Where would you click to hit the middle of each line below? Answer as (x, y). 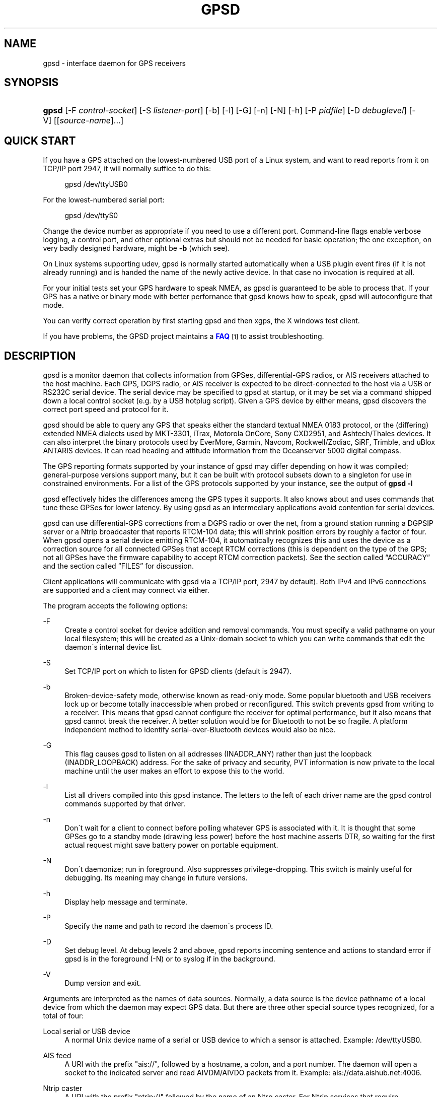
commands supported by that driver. (125, 804)
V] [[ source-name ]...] (83, 121)
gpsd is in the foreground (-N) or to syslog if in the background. (170, 959)
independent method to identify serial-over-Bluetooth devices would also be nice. (200, 730)
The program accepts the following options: (115, 606)
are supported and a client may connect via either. (126, 590)
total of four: (63, 1016)
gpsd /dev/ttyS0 (91, 216)
